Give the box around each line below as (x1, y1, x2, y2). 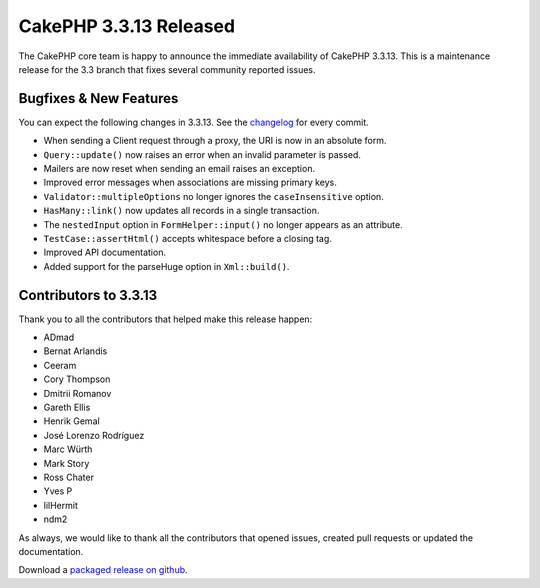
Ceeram (43, 359, 77, 371)
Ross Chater (43, 471, 95, 483)
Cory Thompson (43, 373, 111, 385)
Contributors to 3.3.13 (18, 286, 158, 304)
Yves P (43, 485, 73, 497)
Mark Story (43, 457, 90, 469)
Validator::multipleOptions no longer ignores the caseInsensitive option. (43, 190, 384, 202)
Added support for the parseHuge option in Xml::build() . (43, 260, 290, 272)
